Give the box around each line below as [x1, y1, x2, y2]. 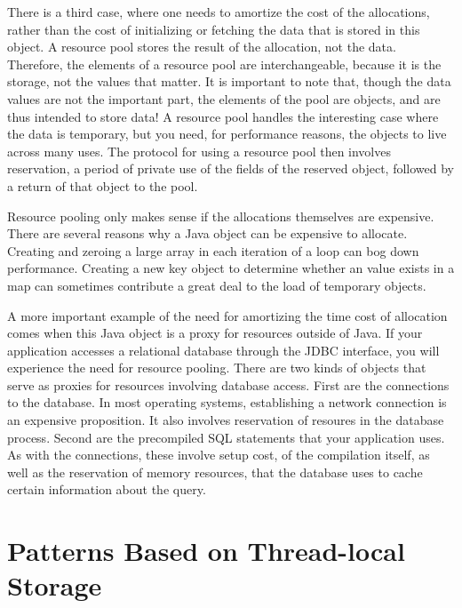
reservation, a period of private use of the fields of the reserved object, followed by [7, 159, 454, 178]
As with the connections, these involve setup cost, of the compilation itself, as [7, 445, 430, 464]
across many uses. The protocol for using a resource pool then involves [7, 141, 391, 160]
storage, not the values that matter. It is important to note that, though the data [7, 72, 451, 91]
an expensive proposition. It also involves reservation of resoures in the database [7, 411, 444, 429]
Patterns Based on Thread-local [7, 532, 405, 569]
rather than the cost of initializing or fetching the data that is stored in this [7, 20, 420, 38]
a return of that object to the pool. [7, 176, 198, 195]
